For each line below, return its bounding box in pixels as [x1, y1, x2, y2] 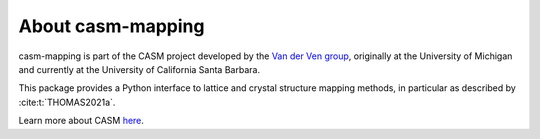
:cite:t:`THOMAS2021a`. [18, 96, 116, 108]
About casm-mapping [18, 15, 205, 37]
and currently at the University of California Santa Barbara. [18, 63, 260, 75]
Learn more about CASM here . [18, 115, 145, 127]
